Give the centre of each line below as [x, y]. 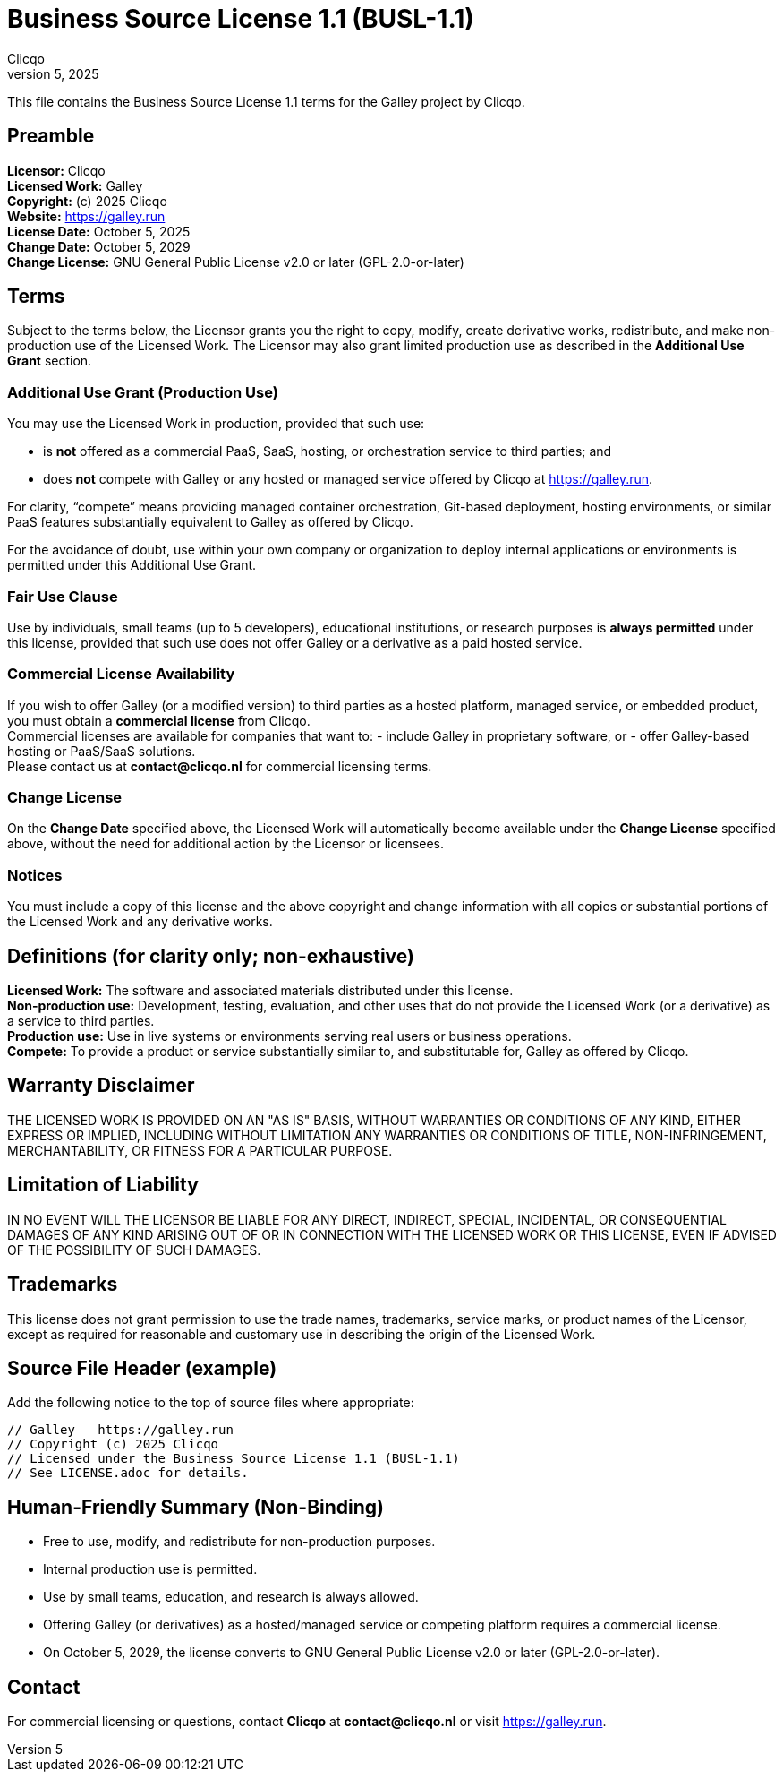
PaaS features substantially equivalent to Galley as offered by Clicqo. [210, 522]
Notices [35, 875]
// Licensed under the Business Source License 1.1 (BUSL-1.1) [234, 1459]
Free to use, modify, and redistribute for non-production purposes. [239, 1542]
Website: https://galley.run [86, 216]
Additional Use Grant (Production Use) [143, 392]
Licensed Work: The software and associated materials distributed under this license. [260, 991]
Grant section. [50, 361]
